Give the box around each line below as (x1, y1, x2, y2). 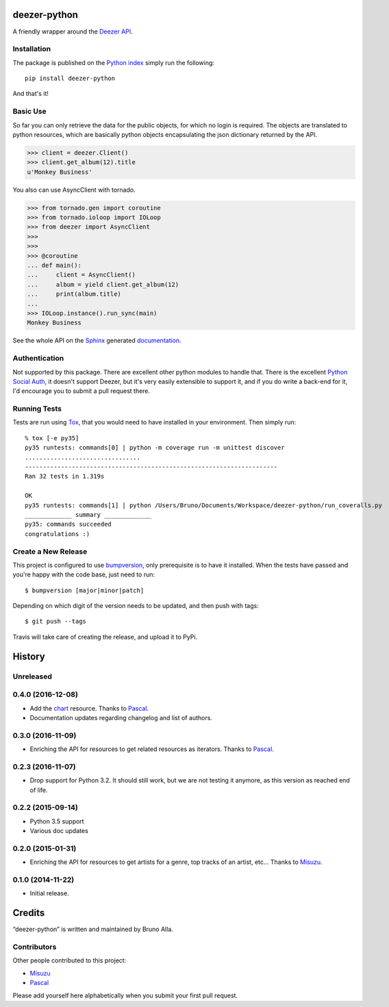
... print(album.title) (27, 290, 121, 298)
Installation (12, 44, 51, 54)
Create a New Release (12, 546, 88, 556)
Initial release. (29, 889, 69, 897)
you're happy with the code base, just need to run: (12, 570, 155, 578)
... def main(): (27, 262, 82, 270)
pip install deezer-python (25, 75, 116, 82)
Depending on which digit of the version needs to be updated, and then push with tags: (12, 602, 260, 610)
